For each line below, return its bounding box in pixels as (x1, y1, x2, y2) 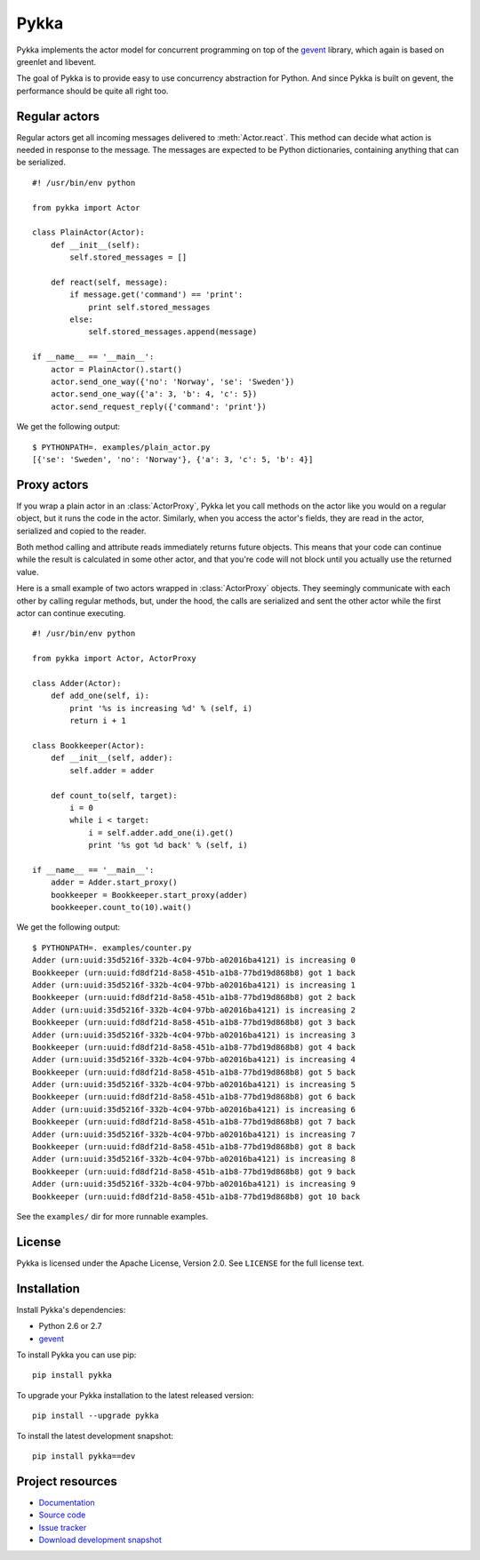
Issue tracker (38, 1522, 87, 1532)
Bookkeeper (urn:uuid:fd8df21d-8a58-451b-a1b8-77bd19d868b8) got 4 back (32, 1042, 356, 1052)
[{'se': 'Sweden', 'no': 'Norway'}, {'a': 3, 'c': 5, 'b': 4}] (32, 454, 314, 464)
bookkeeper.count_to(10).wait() (50, 902, 192, 913)
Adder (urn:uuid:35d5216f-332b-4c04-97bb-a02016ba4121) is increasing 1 (32, 980, 356, 990)
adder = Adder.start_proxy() (50, 877, 178, 888)
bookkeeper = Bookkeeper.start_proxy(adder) (50, 890, 248, 900)
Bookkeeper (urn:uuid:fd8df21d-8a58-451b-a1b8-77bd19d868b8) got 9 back (32, 1166, 356, 1177)
